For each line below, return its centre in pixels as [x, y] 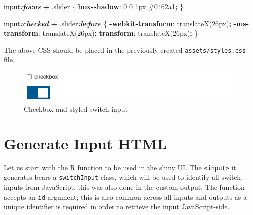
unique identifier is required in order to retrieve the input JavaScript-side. [117, 207]
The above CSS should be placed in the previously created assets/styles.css [125, 50]
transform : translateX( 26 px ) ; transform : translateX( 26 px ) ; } [101, 33]
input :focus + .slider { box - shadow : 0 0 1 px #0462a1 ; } [94, 6]
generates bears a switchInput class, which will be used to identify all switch [122, 177]
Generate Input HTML [86, 143]
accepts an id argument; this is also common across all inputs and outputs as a [126, 197]
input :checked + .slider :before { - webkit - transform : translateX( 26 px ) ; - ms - [127, 23]
